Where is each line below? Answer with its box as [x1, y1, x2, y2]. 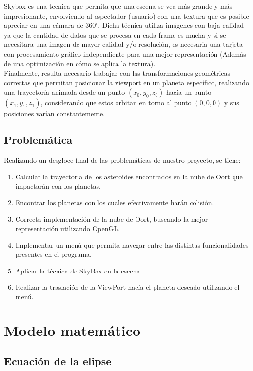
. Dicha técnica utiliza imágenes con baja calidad [98, 20, 244, 30]
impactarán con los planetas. [15, 181, 101, 191]
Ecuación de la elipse [4, 353, 112, 369]
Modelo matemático [4, 320, 141, 340]
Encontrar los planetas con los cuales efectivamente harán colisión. [15, 197, 214, 207]
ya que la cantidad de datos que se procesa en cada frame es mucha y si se [4, 29, 226, 39]
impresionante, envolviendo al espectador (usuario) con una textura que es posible [4, 10, 249, 20]
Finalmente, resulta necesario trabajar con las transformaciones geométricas [4, 68, 231, 78]
